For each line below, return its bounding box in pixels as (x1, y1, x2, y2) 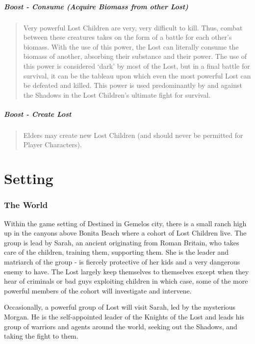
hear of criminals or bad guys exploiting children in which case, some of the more (4, 276, 248, 286)
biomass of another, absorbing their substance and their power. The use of (23, 51, 247, 61)
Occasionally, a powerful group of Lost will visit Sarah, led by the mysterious (4, 302, 236, 312)
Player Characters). (23, 139, 82, 150)
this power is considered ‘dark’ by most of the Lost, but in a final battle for (23, 60, 250, 71)
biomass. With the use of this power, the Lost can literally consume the (23, 41, 239, 52)
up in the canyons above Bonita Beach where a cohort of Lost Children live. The (4, 228, 247, 238)
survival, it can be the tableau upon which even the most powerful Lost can (23, 70, 251, 80)
